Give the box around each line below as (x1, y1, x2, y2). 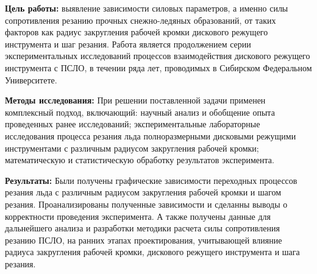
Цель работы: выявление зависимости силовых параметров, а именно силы (5, 2, 288, 14)
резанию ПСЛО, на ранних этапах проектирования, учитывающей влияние (5, 233, 282, 246)
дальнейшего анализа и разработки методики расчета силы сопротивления (5, 222, 280, 234)
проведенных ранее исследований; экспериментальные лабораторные (5, 118, 260, 130)
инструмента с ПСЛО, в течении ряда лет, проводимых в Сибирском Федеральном (5, 61, 312, 74)
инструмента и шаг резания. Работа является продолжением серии (5, 37, 251, 50)
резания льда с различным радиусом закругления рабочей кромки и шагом (5, 186, 281, 198)
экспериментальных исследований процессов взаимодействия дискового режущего (5, 49, 310, 62)
